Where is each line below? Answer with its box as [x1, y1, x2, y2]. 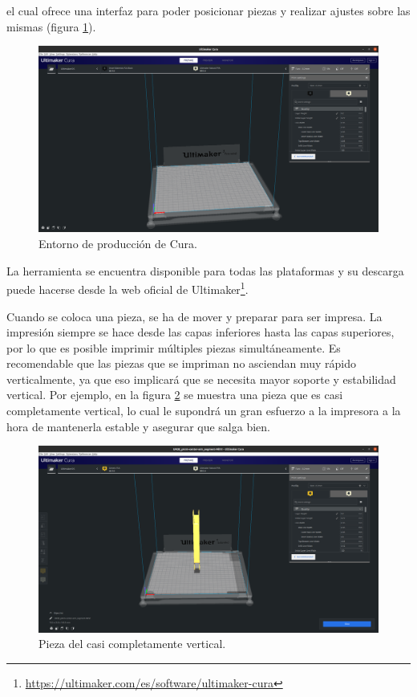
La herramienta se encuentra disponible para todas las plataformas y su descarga [6, 262, 404, 279]
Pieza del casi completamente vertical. [38, 635, 226, 652]
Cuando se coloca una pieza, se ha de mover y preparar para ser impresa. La [6, 308, 383, 324]
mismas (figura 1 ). [6, 18, 96, 35]
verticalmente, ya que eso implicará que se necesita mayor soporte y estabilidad [6, 370, 396, 387]
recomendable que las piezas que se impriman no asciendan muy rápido [6, 355, 356, 372]
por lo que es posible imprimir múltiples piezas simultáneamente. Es [6, 339, 341, 356]
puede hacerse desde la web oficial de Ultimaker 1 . [6, 279, 249, 297]
